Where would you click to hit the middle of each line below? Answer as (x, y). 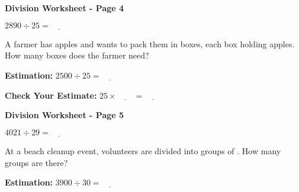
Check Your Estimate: (51, 95)
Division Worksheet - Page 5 (65, 115)
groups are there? (36, 162)
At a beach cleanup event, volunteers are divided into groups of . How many (143, 151)
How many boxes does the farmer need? (77, 55)
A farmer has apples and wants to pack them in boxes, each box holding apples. (150, 43)
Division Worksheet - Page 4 (65, 8)
